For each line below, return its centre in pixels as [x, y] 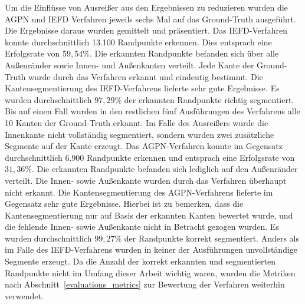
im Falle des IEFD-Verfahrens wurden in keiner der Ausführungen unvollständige [151, 250]
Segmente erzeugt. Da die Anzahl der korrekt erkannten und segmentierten [140, 261]
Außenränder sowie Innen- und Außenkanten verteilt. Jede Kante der [129, 65]
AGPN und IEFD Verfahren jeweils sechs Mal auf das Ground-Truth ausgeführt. [150, 19]
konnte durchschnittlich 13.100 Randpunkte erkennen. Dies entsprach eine [138, 42]
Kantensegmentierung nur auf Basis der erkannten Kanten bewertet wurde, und [149, 215]
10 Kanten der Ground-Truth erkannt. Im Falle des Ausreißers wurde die [137, 122]
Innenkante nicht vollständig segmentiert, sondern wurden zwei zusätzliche [140, 134]
